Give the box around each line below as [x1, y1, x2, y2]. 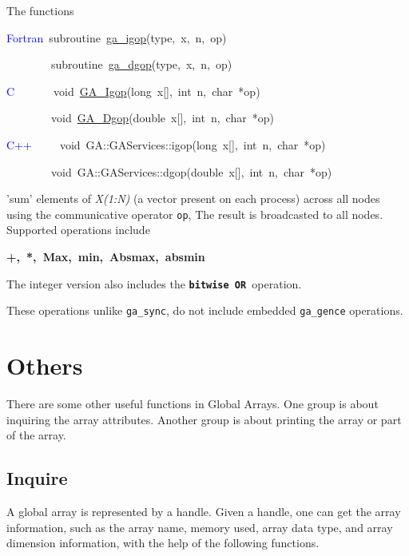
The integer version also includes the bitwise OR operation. [6, 275, 302, 292]
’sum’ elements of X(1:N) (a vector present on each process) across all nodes [6, 190, 380, 207]
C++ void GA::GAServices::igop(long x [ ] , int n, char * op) [6, 136, 326, 153]
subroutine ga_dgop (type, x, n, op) [50, 56, 232, 73]
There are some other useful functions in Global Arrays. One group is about [6, 395, 379, 412]
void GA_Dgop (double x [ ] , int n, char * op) [50, 109, 274, 126]
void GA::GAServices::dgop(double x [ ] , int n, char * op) [50, 163, 332, 180]
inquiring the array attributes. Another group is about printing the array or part [6, 411, 402, 427]
